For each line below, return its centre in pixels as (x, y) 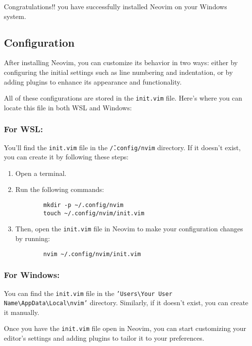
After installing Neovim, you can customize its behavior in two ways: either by (121, 62)
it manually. (22, 312)
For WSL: (24, 129)
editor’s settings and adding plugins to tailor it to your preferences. (104, 338)
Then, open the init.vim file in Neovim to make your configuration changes (129, 229)
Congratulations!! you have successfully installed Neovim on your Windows (116, 6)
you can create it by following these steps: (66, 157)
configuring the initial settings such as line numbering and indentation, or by (118, 72)
